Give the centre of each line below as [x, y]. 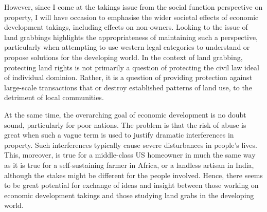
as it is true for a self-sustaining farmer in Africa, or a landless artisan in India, [129, 165]
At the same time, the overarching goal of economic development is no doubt [125, 114]
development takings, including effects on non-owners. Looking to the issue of [126, 27]
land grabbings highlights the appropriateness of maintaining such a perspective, [131, 37]
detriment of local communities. [54, 97]
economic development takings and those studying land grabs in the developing [129, 195]
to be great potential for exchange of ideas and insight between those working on [131, 185]
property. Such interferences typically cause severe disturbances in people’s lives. [131, 144]
